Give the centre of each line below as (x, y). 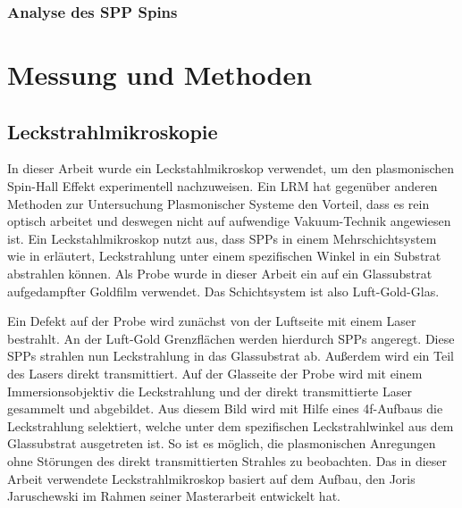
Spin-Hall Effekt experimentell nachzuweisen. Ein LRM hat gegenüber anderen (223, 186)
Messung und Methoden (160, 75)
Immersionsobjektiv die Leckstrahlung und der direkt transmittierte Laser (210, 391)
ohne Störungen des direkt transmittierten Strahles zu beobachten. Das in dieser (227, 460)
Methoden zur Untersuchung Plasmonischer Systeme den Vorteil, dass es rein (218, 203)
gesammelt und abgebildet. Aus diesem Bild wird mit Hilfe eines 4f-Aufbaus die (225, 408)
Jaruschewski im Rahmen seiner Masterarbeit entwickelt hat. (174, 496)
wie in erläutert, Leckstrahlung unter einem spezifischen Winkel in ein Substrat (224, 256)
